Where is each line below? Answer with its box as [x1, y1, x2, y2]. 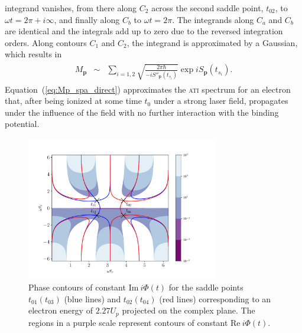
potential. [5, 117, 40, 130]
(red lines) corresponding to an [159, 292, 271, 305]
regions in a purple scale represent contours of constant [28, 316, 228, 328]
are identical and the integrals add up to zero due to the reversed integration [5, 25, 283, 37]
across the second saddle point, [151, 2, 264, 14]
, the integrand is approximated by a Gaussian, [126, 36, 298, 48]
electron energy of [28, 304, 93, 316]
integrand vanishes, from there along [5, 2, 137, 14]
